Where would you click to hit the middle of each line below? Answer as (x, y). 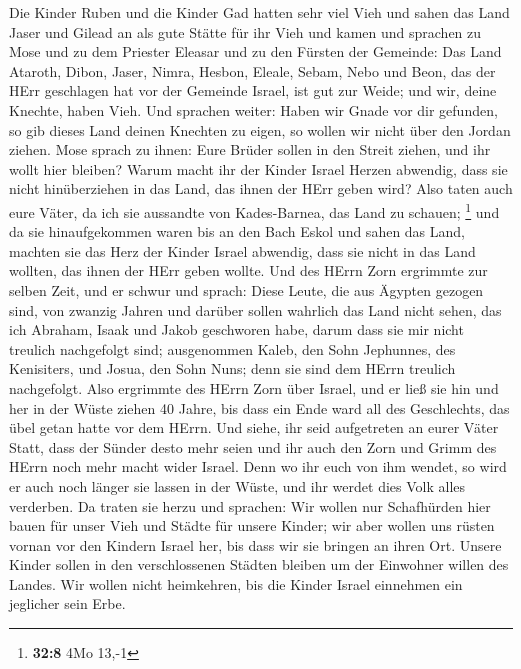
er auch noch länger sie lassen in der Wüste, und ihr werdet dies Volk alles (237, 485)
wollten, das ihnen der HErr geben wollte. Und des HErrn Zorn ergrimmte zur (248, 270)
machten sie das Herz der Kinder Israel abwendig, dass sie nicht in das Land (242, 250)
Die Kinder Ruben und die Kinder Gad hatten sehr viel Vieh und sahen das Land (259, 12)
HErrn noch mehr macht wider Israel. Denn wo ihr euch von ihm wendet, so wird (258, 466)
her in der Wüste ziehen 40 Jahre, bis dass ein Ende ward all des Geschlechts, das (259, 407)
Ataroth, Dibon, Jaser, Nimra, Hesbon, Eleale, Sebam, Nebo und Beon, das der (252, 70)
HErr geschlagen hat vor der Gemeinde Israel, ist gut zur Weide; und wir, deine (253, 90)
